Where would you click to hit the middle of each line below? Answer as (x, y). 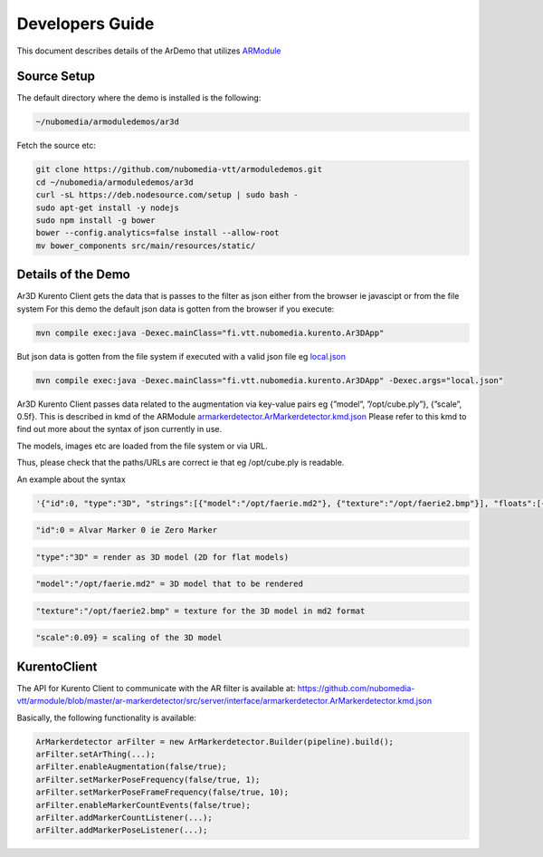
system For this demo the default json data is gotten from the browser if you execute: (176, 309)
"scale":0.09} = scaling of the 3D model (129, 638)
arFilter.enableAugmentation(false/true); (131, 767)
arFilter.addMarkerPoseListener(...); (122, 830)
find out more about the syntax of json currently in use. (119, 429)
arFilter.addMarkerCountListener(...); (124, 818)
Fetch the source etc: (57, 146)
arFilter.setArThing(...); (95, 755)
